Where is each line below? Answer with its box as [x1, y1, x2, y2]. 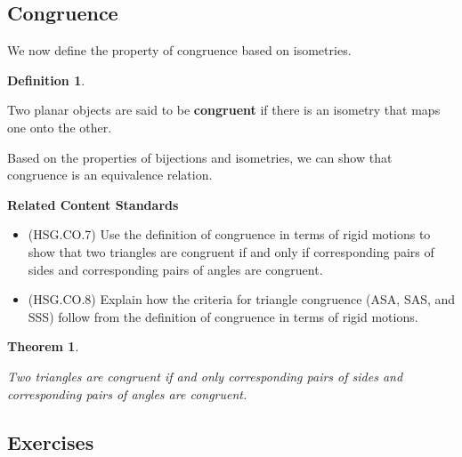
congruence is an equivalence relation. [7, 165, 213, 184]
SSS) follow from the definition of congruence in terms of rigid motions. [28, 307, 418, 325]
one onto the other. [7, 117, 112, 136]
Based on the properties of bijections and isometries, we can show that [7, 148, 393, 166]
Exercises [7, 428, 94, 455]
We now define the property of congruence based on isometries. [7, 41, 352, 60]
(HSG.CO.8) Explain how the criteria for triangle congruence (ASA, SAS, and [28, 290, 456, 309]
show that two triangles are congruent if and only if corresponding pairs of [28, 242, 434, 261]
